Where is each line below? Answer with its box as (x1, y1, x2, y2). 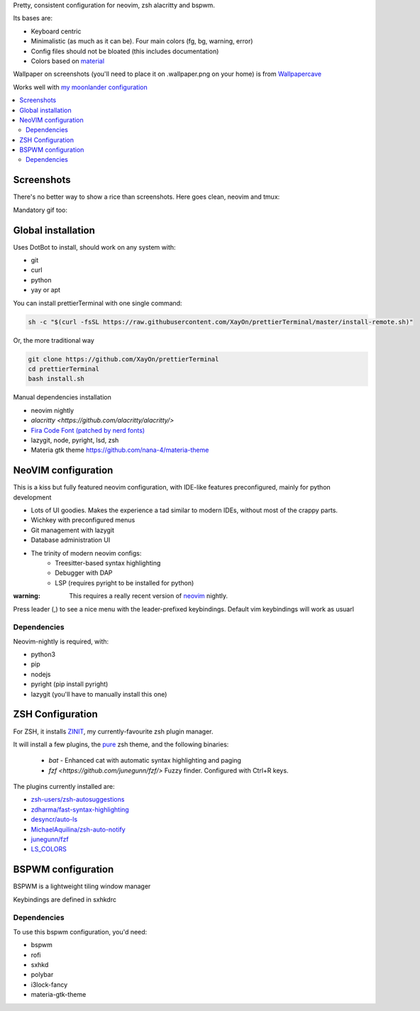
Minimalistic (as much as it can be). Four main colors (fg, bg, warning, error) (31, 37, 253, 45)
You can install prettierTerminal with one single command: (13, 299, 182, 307)
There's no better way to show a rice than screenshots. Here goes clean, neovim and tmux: (13, 192, 280, 201)
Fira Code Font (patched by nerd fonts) (31, 426, 145, 434)
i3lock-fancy (31, 980, 67, 989)
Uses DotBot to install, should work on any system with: (13, 243, 177, 251)
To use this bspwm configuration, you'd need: (13, 927, 148, 936)
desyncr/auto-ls (31, 815, 78, 824)
